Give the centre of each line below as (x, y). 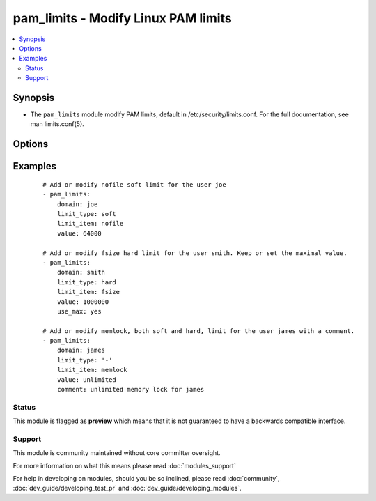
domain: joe (77, 204)
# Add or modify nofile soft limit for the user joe (134, 184)
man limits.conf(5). (57, 124)
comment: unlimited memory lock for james (131, 390)
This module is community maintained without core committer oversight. (117, 453)
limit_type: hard (86, 282)
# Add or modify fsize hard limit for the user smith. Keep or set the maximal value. (195, 253)
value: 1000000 (83, 302)
